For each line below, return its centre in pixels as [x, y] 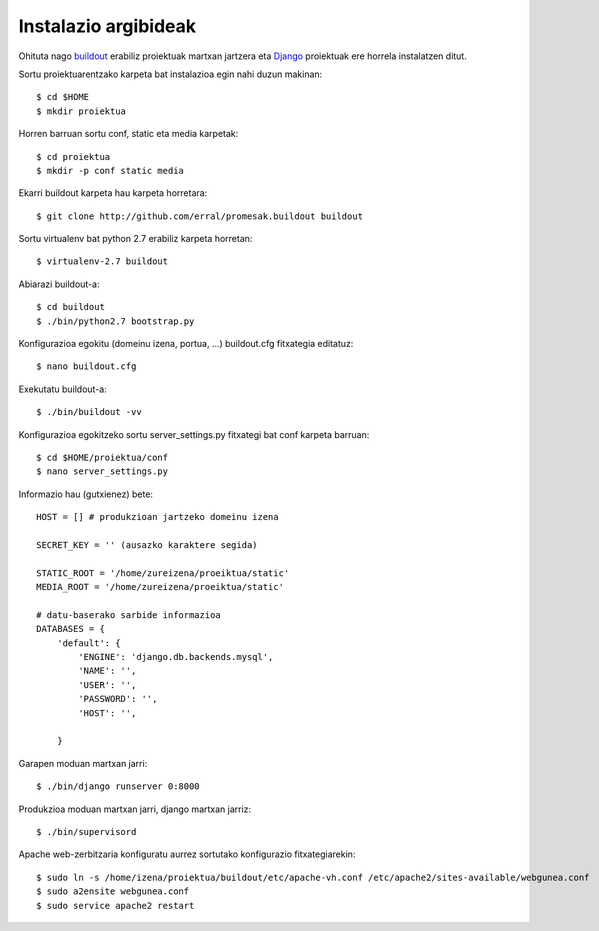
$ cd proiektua [73, 156]
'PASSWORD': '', [118, 699]
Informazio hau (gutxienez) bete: [86, 494]
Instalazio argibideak [107, 26]
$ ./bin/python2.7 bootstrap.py [115, 321]
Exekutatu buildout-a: [62, 389]
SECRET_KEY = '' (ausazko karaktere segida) [147, 544]
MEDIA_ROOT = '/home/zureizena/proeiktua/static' [160, 587]
